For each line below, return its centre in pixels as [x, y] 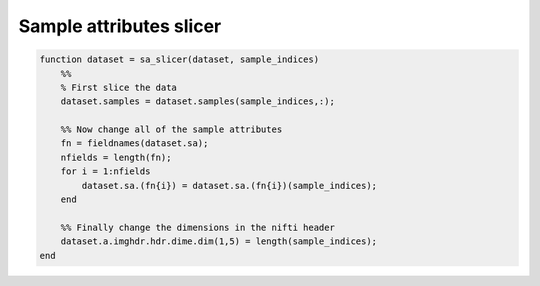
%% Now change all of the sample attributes [171, 129]
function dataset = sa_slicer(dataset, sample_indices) [179, 59]
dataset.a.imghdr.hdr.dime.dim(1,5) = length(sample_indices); [219, 241]
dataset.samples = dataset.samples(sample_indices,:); [197, 101]
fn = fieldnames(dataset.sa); [134, 143]
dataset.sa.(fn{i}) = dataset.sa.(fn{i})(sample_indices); [229, 185]
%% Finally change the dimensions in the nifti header [197, 227]
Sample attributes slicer [120, 26]
